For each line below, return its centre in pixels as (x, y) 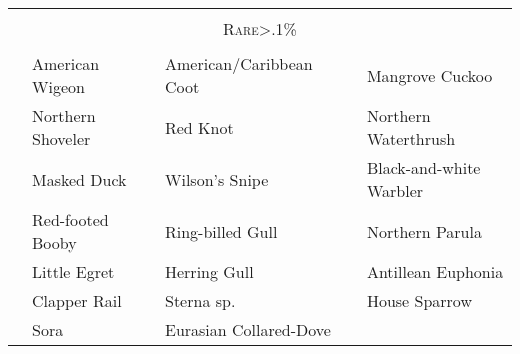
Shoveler (61, 138)
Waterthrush (411, 138)
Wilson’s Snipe (216, 179)
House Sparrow (419, 300)
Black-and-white (423, 167)
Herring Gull (209, 271)
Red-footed (70, 219)
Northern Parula (424, 231)
